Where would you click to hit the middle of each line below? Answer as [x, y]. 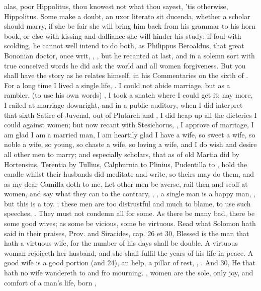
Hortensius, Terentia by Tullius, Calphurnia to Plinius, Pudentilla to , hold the [126, 164]
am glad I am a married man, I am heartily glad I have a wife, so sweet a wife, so [130, 134]
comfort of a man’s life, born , [50, 282]
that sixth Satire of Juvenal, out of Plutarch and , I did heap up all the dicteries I [130, 115]
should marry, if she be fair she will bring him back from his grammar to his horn [130, 26]
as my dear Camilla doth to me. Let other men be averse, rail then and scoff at [126, 184]
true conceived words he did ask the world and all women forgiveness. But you [125, 65]
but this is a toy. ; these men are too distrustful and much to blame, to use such [127, 203]
